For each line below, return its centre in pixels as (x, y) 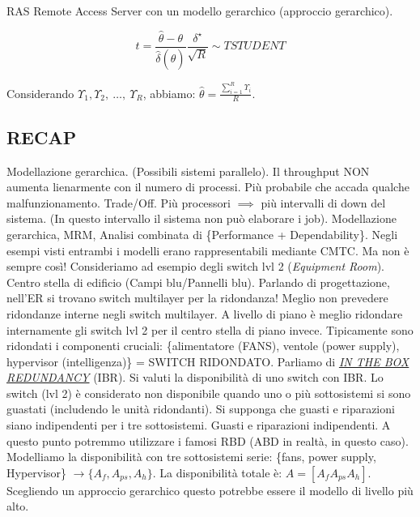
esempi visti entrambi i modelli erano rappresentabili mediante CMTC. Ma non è (208, 250)
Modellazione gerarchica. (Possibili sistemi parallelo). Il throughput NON (188, 171)
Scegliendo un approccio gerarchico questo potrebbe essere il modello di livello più (210, 490)
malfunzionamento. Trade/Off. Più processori (119, 202)
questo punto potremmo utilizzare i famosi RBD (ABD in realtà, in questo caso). (208, 440)
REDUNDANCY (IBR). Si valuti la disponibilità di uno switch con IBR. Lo (195, 377)
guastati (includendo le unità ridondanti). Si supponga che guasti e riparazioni (201, 409)
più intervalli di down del (323, 202)
